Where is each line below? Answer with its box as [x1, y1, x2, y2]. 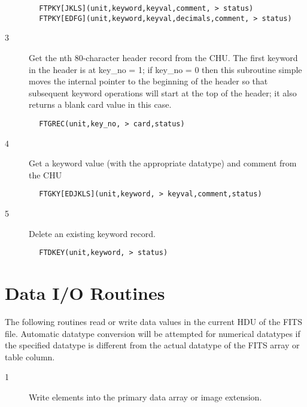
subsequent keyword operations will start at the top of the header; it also [29, 86, 297, 99]
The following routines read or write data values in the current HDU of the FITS [5, 315, 302, 327]
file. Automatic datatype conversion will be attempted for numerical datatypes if [5, 327, 300, 339]
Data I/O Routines [5, 281, 165, 305]
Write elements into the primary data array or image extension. [29, 390, 262, 403]
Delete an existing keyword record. [29, 227, 156, 239]
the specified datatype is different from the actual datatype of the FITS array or [5, 339, 300, 351]
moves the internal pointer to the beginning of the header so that [29, 75, 268, 87]
